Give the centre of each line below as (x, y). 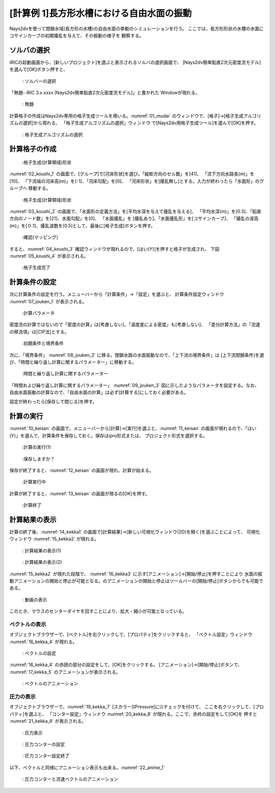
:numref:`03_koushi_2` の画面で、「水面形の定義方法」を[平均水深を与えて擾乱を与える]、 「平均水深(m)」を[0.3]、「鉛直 (135, 211)
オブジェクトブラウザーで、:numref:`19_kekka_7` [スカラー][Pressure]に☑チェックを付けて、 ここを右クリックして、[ (132, 707)
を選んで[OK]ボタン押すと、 (39, 69)
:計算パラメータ (38, 313)
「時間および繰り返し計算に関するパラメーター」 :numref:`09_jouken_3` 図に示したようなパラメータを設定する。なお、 (134, 385)
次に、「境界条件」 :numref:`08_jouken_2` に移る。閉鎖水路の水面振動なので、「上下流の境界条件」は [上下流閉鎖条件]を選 (137, 355)
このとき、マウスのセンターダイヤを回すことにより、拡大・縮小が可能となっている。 (98, 611)
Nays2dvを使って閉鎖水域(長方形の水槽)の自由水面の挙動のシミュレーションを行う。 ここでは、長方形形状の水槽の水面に (137, 29)
